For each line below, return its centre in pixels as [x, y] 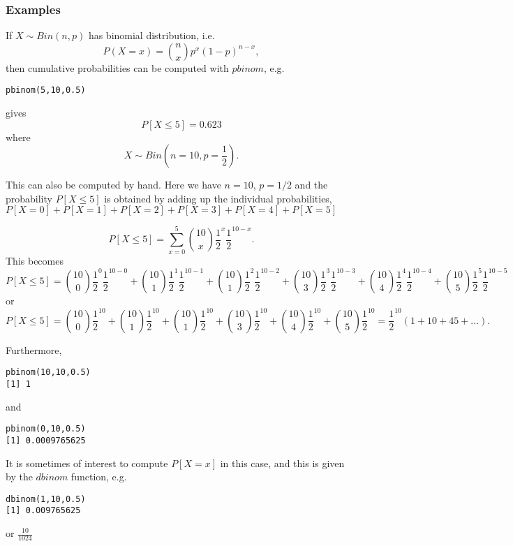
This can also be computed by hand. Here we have [113, 185]
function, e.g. [99, 477]
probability [29, 198]
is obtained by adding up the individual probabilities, [218, 198]
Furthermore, [34, 349]
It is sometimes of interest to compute [87, 463]
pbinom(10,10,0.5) [48, 372]
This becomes [35, 260]
